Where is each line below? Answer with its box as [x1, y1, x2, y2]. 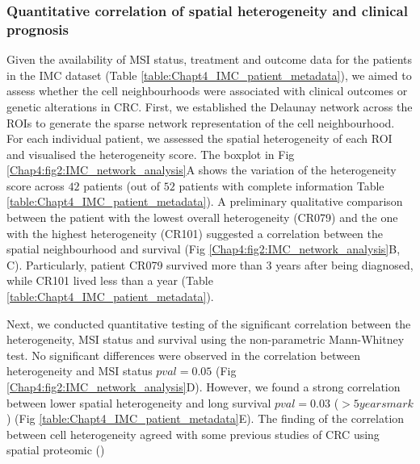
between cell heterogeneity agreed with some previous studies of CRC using [6, 425, 380, 442]
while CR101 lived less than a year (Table [6, 272, 213, 289]
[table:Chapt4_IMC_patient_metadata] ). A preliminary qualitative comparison [6, 193, 403, 210]
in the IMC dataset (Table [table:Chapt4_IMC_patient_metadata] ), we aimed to [6, 66, 412, 83]
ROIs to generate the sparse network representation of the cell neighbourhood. [6, 114, 395, 131]
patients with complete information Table [178, 177, 384, 194]
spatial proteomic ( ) [6, 441, 105, 458]
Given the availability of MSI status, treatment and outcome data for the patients [6, 51, 413, 68]
